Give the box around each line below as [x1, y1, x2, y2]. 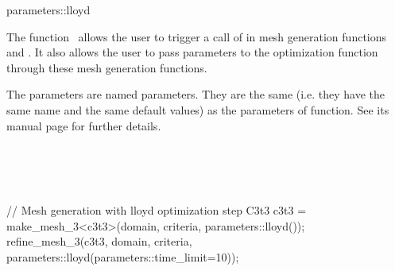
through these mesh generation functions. [6, 59, 207, 75]
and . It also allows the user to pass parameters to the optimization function [6, 44, 378, 60]
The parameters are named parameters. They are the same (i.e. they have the [6, 86, 385, 103]
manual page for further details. [6, 117, 161, 134]
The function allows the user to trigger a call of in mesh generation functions [6, 28, 387, 45]
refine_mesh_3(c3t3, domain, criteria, [6, 233, 192, 250]
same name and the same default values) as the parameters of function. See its [6, 101, 389, 118]
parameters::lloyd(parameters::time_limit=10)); [6, 248, 239, 265]
